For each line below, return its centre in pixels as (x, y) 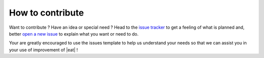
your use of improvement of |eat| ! (44, 50)
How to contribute (46, 13)
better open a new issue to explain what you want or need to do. (74, 34)
